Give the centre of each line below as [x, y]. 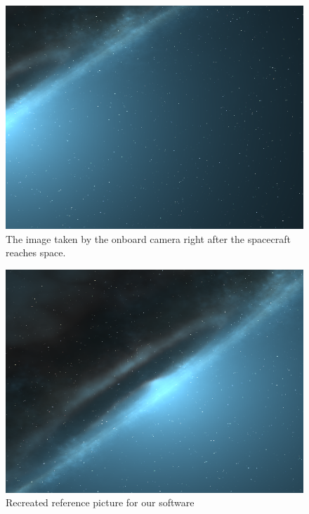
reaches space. [36, 252]
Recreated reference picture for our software [100, 502]
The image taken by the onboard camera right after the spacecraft [148, 238]
